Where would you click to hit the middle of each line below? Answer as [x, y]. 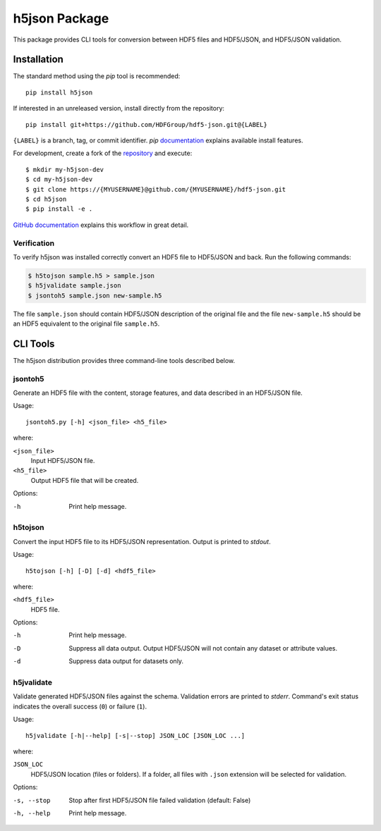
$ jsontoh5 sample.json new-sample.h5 [95, 295]
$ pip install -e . [59, 209]
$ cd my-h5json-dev [59, 179]
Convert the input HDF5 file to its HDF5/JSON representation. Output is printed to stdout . [142, 541]
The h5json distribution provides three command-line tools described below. [124, 360]
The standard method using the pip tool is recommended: [97, 76]
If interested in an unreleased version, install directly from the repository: [119, 109]
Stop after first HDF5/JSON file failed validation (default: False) [160, 800]
